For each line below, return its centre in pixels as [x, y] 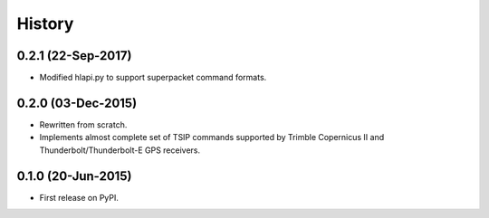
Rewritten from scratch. [83, 124]
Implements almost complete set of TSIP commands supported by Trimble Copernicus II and [212, 137]
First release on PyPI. [79, 197]
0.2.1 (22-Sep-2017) [74, 56]
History [45, 24]
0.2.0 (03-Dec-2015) [77, 103]
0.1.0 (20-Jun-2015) [74, 176]
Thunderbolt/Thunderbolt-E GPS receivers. [120, 150]
